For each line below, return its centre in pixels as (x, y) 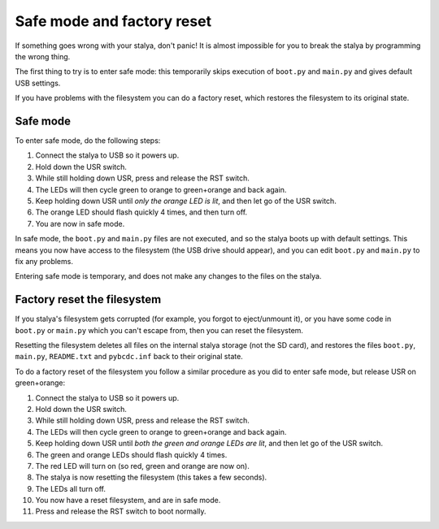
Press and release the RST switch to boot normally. (121, 511)
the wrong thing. (43, 56)
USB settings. (38, 83)
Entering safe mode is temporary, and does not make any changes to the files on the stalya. (168, 276)
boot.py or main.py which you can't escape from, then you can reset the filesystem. (159, 330)
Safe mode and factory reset (113, 21)
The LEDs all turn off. (70, 488)
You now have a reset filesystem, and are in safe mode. (128, 501)
